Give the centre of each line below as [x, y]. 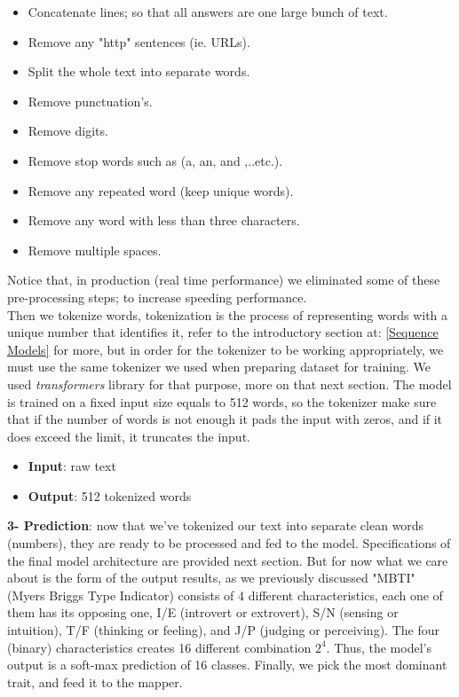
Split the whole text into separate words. [139, 71]
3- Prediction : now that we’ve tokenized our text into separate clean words [216, 525]
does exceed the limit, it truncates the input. [129, 436]
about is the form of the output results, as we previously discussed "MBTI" [211, 578]
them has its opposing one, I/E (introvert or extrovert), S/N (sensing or [203, 612]
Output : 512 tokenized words [110, 495]
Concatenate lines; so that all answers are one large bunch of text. [208, 12]
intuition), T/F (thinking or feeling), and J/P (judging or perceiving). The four [223, 630]
